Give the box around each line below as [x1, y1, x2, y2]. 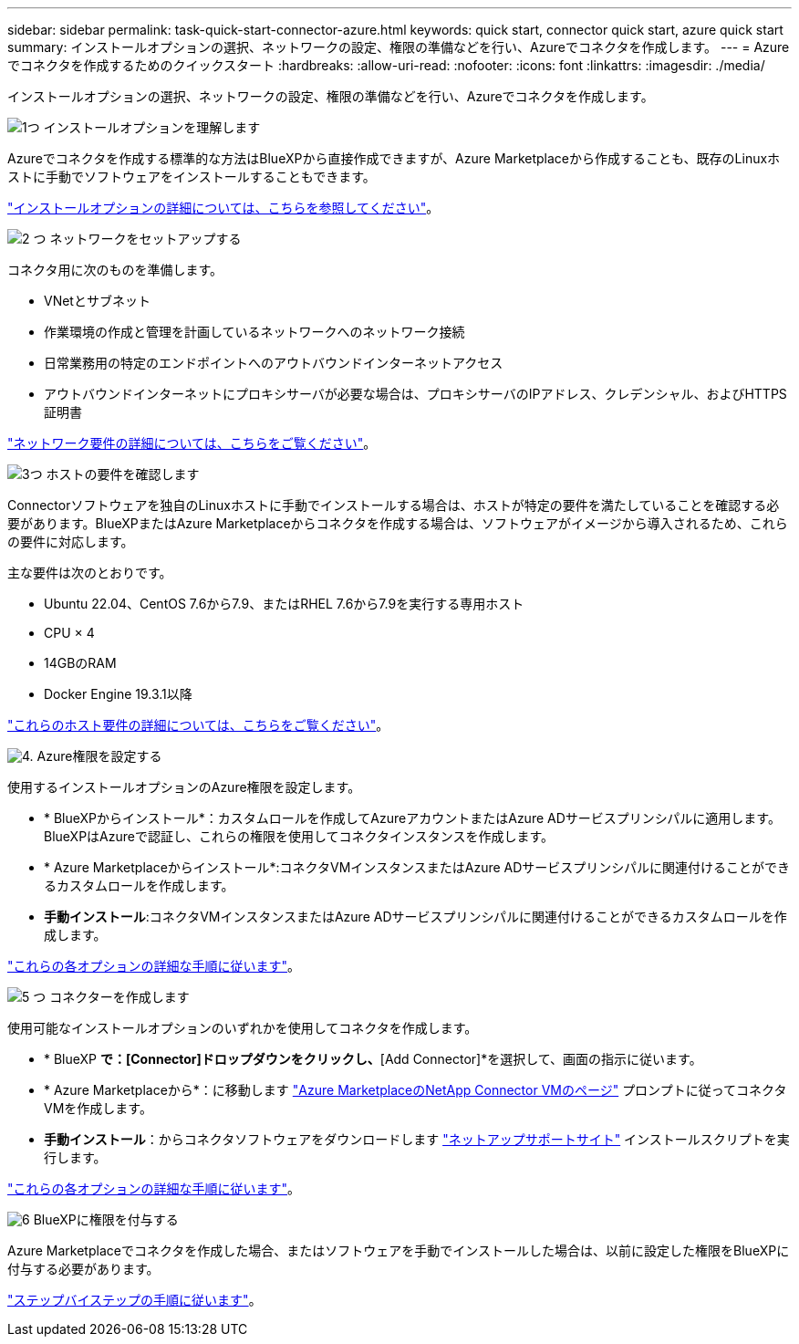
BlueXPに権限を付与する [33, 1212, 179, 1227]
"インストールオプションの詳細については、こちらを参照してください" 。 [7, 200, 440, 215]
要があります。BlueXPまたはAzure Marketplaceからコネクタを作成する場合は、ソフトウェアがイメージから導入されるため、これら [7, 516, 788, 531]
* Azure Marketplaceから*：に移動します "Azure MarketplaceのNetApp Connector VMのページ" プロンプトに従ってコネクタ [44, 1082, 787, 1098]
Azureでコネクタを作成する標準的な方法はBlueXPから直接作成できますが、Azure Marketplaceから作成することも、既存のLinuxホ [7, 151, 781, 166]
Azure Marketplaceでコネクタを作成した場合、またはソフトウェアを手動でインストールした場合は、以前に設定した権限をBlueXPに [7, 1243, 790, 1258]
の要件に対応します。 [7, 534, 134, 549]
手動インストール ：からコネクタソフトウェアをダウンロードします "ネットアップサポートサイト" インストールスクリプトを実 [44, 1131, 790, 1147]
